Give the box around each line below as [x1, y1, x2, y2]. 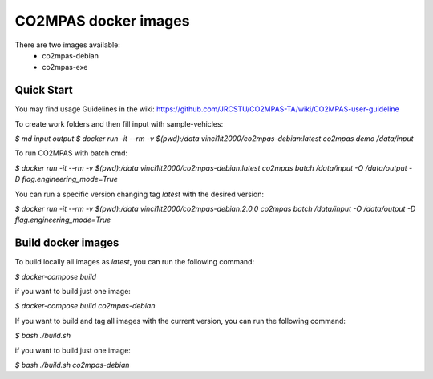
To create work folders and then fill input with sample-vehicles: [14, 119, 224, 128]
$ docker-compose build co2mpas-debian [14, 301, 156, 311]
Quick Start [14, 83, 73, 97]
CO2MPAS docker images [14, 12, 190, 30]
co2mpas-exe [42, 62, 88, 72]
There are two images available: [14, 40, 120, 50]
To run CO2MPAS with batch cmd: [14, 148, 128, 158]
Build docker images [14, 236, 119, 250]
